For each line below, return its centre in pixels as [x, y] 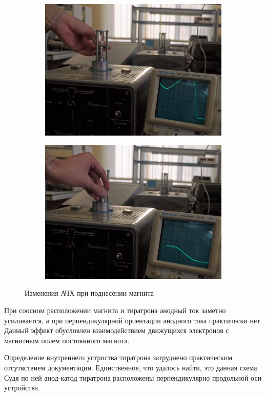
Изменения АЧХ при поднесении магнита [89, 293]
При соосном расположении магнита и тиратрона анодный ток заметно [115, 310]
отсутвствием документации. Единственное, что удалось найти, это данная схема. [132, 367]
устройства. [22, 388]
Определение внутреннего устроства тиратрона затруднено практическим [118, 357]
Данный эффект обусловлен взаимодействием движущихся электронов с [117, 330]
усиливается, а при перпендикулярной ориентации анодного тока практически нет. [133, 320]
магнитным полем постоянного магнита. [67, 340]
